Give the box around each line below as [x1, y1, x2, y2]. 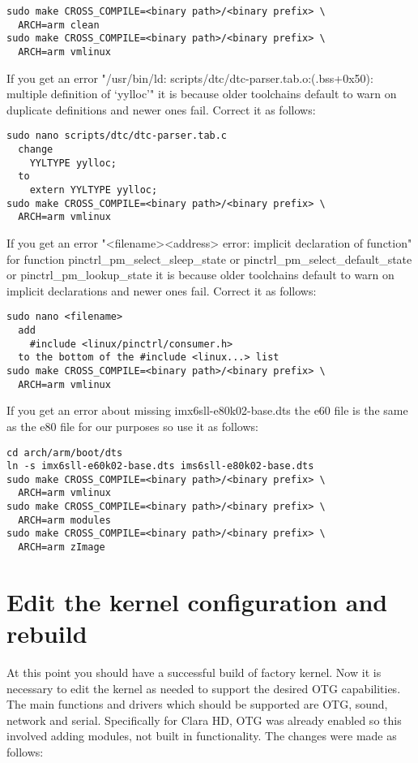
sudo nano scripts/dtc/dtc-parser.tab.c [6, 130, 228, 142]
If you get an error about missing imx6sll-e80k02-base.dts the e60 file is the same [6, 402, 408, 419]
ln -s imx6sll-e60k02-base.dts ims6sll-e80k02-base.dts [6, 460, 314, 472]
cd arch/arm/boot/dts [6, 446, 123, 459]
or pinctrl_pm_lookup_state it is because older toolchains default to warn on [6, 266, 395, 283]
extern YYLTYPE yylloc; [29, 184, 158, 196]
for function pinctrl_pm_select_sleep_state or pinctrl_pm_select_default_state [6, 250, 412, 267]
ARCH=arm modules [18, 514, 111, 526]
